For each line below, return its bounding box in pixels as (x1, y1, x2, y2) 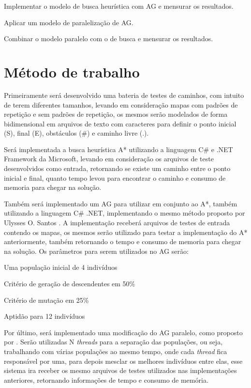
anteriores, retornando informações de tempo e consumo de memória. (4, 374, 208, 385)
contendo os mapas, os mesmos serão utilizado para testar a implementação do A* (4, 227, 248, 237)
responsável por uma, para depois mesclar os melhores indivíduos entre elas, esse (4, 356, 243, 366)
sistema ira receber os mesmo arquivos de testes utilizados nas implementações (4, 365, 237, 375)
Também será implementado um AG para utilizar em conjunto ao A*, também (4, 198, 237, 208)
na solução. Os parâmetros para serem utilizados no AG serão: (4, 246, 189, 256)
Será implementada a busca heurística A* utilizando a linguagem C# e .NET (4, 144, 233, 154)
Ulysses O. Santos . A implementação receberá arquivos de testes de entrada (4, 217, 230, 228)
